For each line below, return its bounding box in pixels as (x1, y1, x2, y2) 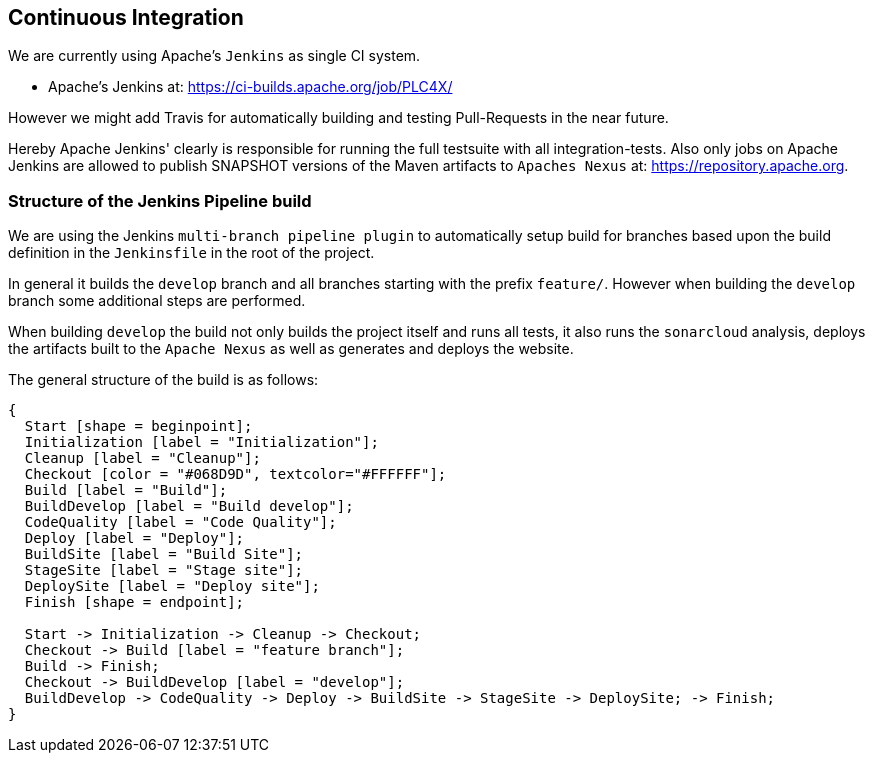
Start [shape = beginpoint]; (24, 418, 253, 435)
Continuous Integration (8, 5, 244, 30)
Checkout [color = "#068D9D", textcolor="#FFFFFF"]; (24, 466, 447, 483)
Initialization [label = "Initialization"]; (24, 434, 379, 451)
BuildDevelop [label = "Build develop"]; (24, 498, 354, 515)
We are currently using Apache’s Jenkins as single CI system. (8, 47, 421, 65)
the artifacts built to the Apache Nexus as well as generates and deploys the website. (8, 340, 574, 358)
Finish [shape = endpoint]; (24, 594, 245, 611)
